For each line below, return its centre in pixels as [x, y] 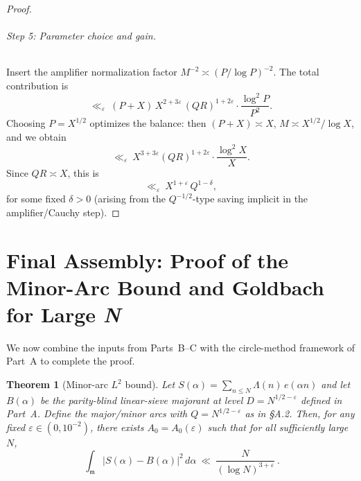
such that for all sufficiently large [278, 427]
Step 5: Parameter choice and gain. [81, 36]
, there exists [117, 427]
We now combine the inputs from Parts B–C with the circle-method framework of [181, 347]
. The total [296, 72]
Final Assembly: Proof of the [148, 260]
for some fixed [36, 199]
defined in [321, 400]
